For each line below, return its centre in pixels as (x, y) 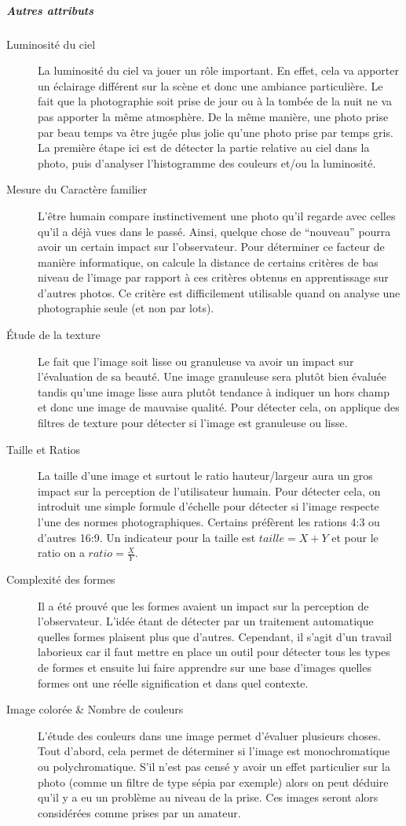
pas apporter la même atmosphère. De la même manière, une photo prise (213, 116)
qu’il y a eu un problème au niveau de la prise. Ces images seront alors (208, 797)
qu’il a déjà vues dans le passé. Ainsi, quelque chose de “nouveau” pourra (214, 231)
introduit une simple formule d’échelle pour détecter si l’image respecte (208, 506)
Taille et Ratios (43, 449)
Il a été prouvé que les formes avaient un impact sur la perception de (203, 605)
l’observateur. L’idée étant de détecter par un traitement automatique (206, 621)
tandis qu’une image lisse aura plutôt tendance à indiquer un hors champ (214, 391)
